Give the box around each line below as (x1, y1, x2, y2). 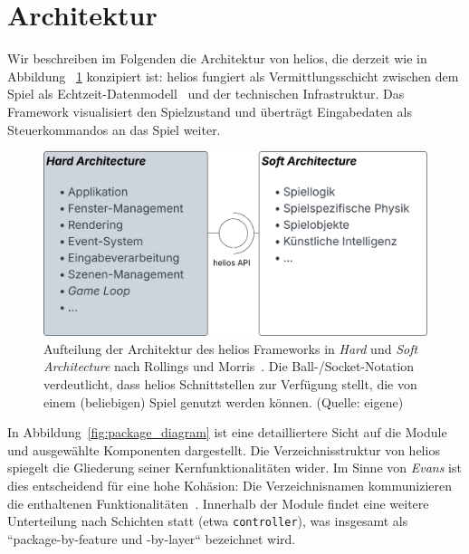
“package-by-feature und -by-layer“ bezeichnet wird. (7, 529, 296, 548)
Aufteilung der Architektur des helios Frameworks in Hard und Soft (43, 339, 418, 358)
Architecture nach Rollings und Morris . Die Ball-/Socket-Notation (43, 357, 415, 376)
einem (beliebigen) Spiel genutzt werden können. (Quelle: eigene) (43, 392, 404, 411)
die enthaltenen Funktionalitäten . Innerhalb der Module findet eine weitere (7, 493, 429, 512)
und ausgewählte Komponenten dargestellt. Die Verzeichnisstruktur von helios (7, 440, 440, 459)
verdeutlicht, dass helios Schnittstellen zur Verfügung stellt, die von (43, 375, 417, 393)
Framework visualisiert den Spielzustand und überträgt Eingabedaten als (7, 101, 413, 120)
